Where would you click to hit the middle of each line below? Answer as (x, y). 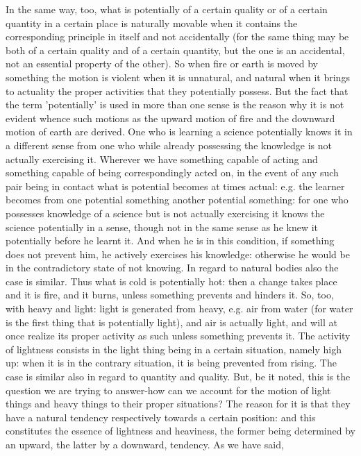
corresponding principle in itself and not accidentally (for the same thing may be (177, 36)
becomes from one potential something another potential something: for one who (177, 200)
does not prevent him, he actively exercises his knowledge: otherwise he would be (178, 254)
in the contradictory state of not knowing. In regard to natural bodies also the (172, 268)
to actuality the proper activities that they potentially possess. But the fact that (177, 91)
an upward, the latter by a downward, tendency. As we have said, (145, 444)
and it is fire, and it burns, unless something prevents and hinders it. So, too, (170, 295)
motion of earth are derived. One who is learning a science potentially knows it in (179, 132)
